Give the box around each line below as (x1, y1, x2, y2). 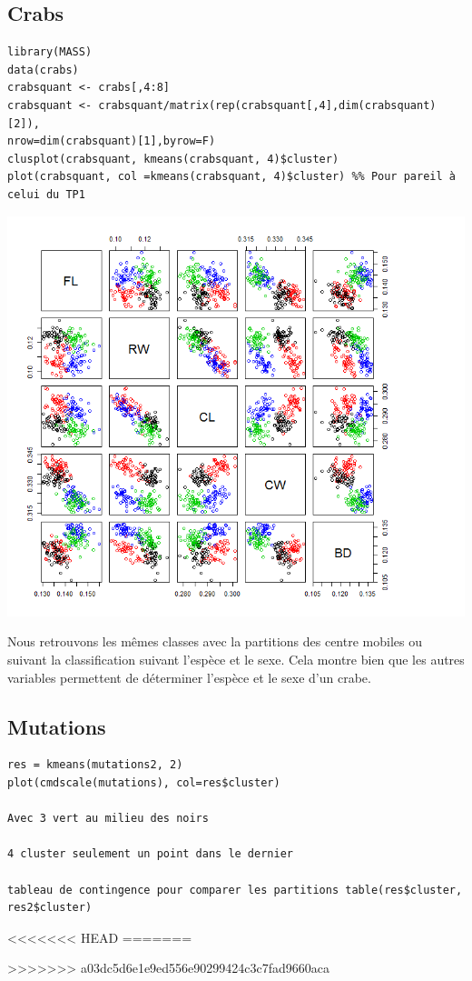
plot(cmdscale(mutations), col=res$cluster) (7, 776, 280, 790)
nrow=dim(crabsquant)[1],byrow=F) (7, 135, 216, 148)
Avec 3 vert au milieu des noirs (7, 812, 209, 826)
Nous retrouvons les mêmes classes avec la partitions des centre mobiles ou (7, 632, 422, 651)
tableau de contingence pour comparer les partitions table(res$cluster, (7, 883, 463, 896)
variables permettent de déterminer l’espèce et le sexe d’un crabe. (7, 667, 371, 686)
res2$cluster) (7, 901, 93, 915)
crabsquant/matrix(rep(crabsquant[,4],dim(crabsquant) (98, 98, 437, 112)
